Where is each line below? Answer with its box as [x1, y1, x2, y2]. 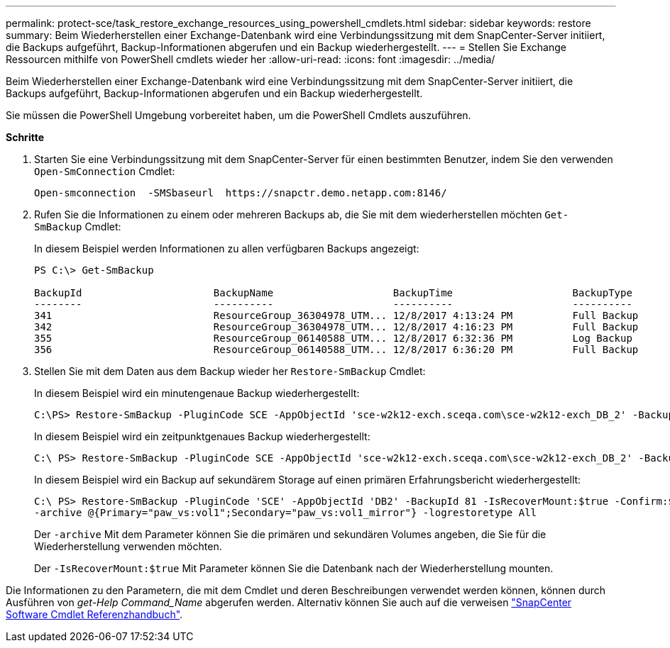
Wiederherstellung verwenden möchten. [34, 540, 222, 552]
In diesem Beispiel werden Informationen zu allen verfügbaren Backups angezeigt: [34, 242, 419, 255]
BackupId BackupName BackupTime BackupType [34, 287, 632, 298]
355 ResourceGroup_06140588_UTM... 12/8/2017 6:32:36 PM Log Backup [34, 333, 632, 344]
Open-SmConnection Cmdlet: [34, 165, 175, 177]
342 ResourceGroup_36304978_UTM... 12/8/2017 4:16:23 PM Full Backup [34, 321, 639, 333]
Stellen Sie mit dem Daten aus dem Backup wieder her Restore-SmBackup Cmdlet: [34, 365, 426, 377]
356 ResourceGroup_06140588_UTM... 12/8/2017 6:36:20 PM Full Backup [34, 344, 639, 355]
